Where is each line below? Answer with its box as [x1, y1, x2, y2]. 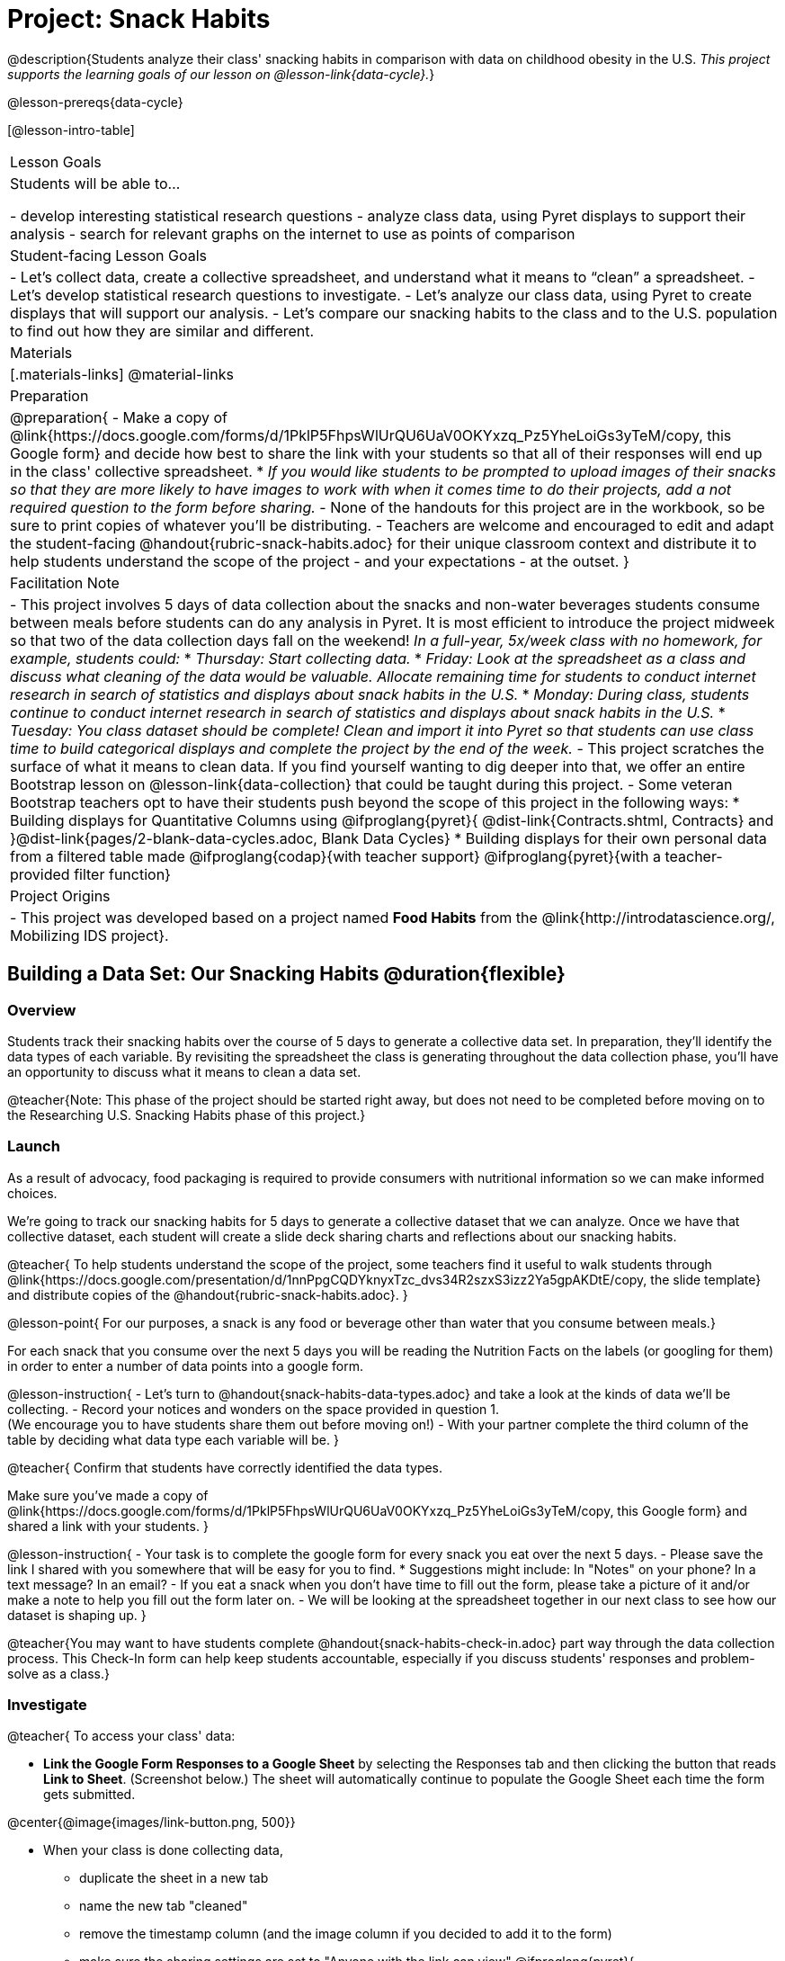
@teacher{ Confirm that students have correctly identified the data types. [7, 1459, 443, 1475]
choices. [7, 1185, 58, 1201]
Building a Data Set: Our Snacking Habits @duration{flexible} [7, 963, 566, 986]
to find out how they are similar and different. [10, 321, 315, 340]
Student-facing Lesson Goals [10, 246, 208, 264]
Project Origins [10, 886, 111, 905]
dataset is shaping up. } [7, 1607, 147, 1623]
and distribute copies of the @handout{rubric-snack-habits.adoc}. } [7, 1286, 408, 1303]
